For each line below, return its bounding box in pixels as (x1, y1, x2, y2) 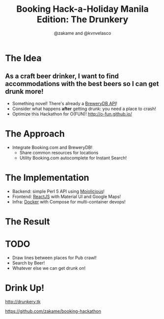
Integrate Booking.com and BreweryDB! (12, 144, 93, 150)
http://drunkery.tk (5, 298, 41, 304)
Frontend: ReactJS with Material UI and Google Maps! (12, 193, 121, 200)
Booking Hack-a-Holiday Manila (16, 3, 149, 15)
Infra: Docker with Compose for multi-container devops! (12, 199, 126, 204)
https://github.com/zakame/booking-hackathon (5, 308, 102, 314)
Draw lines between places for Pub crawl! (12, 255, 97, 261)
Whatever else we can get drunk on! (12, 265, 86, 271)
